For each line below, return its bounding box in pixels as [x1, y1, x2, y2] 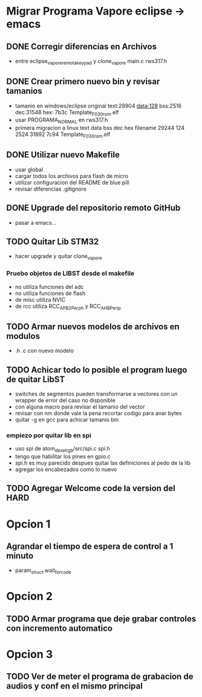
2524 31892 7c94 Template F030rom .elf [15, 131, 111, 139]
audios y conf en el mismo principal [6, 681, 143, 692]
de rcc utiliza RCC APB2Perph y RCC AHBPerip [15, 302, 121, 311]
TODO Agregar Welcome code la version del [6, 483, 175, 494]
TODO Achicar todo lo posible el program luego [6, 364, 187, 375]
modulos [6, 331, 41, 341]
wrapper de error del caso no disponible [15, 396, 116, 404]
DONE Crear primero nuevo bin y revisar [6, 76, 160, 87]
